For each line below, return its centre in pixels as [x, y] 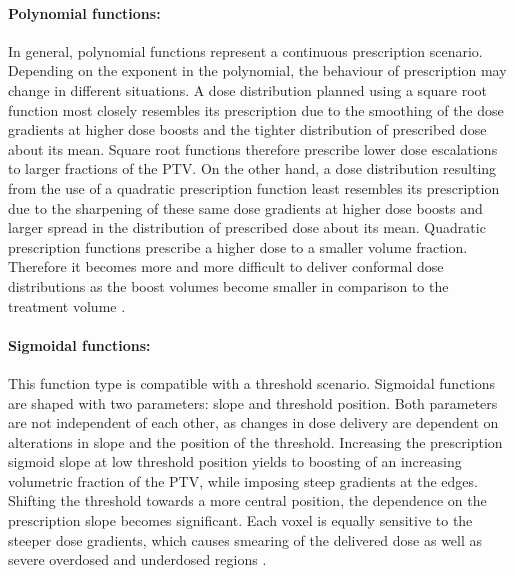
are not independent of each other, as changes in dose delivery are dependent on [253, 422]
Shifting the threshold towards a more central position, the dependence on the [247, 500]
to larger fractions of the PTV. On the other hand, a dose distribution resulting [252, 168]
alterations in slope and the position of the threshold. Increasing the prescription [255, 441]
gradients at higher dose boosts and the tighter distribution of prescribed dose [247, 129]
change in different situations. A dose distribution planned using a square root [247, 89]
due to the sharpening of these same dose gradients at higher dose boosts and [245, 207]
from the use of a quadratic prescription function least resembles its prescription [254, 187]
